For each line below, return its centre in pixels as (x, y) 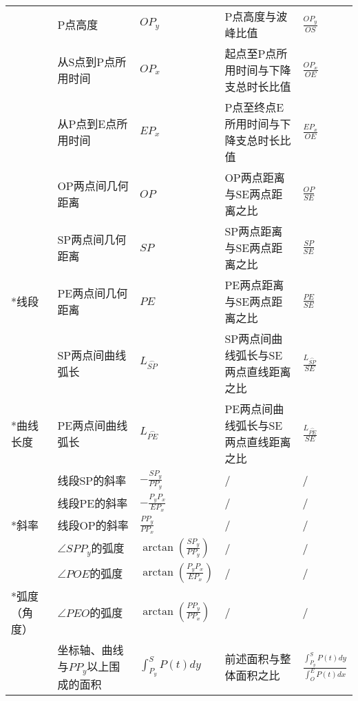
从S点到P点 (86, 62)
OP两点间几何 (93, 186)
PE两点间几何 (93, 293)
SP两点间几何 (92, 239)
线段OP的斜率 (93, 525)
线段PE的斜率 (93, 503)
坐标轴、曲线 (91, 649)
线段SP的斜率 (92, 480)
